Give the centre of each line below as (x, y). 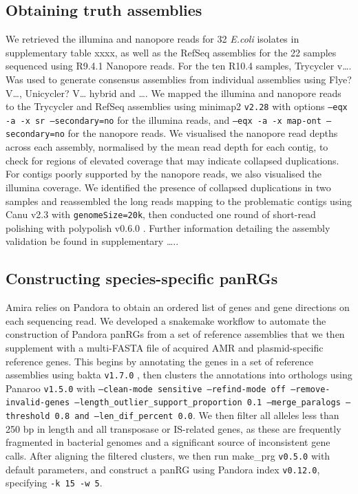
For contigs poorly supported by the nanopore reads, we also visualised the (164, 174)
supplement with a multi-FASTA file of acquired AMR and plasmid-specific (165, 347)
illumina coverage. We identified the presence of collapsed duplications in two (168, 187)
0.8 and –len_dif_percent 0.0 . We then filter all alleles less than (197, 415)
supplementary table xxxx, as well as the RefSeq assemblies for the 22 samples (171, 52)
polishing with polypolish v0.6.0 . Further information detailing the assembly (168, 227)
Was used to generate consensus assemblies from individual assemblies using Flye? (179, 79)
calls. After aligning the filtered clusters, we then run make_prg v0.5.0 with (168, 455)
